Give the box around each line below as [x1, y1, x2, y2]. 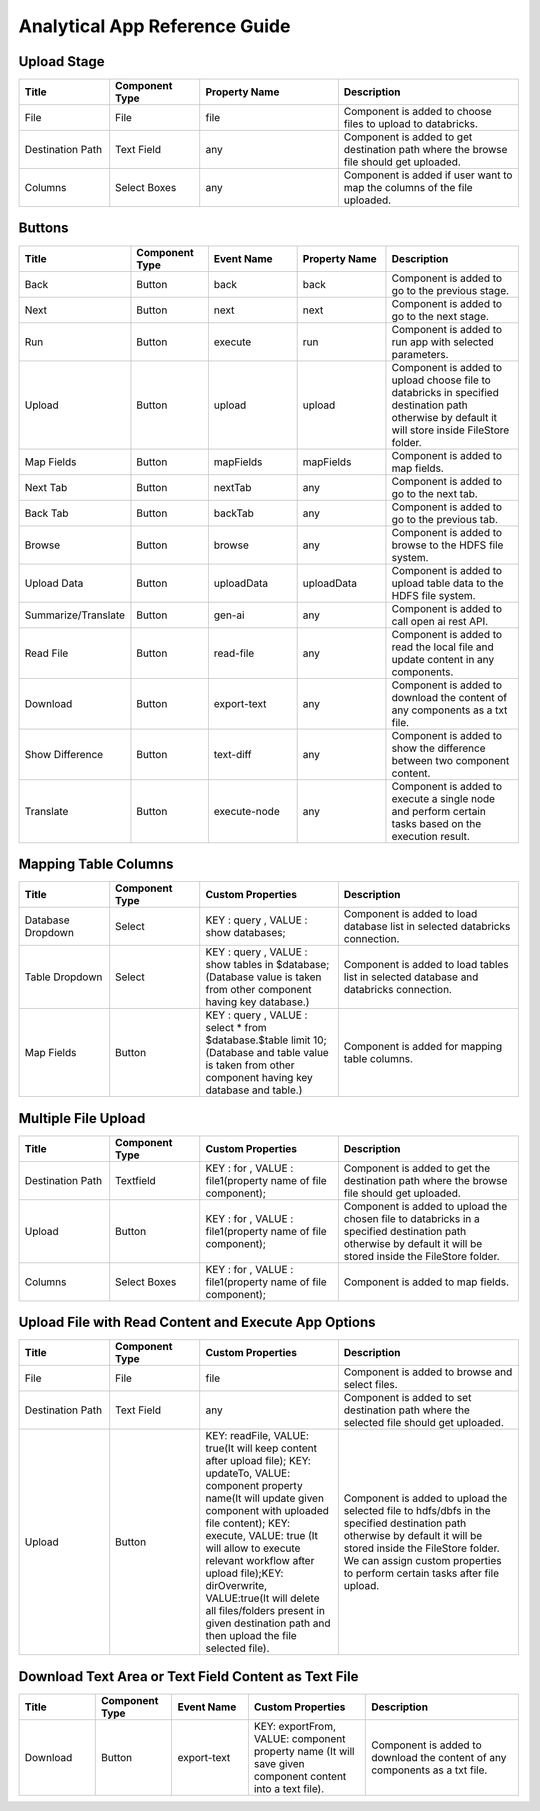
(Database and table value [205, 1046, 329, 1060]
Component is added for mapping [343, 1040, 503, 1054]
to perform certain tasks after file [343, 1566, 500, 1580]
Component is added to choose [343, 105, 492, 119]
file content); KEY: [205, 1516, 290, 1530]
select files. [343, 1378, 399, 1392]
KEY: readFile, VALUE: [205, 1429, 310, 1443]
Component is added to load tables [343, 958, 509, 972]
